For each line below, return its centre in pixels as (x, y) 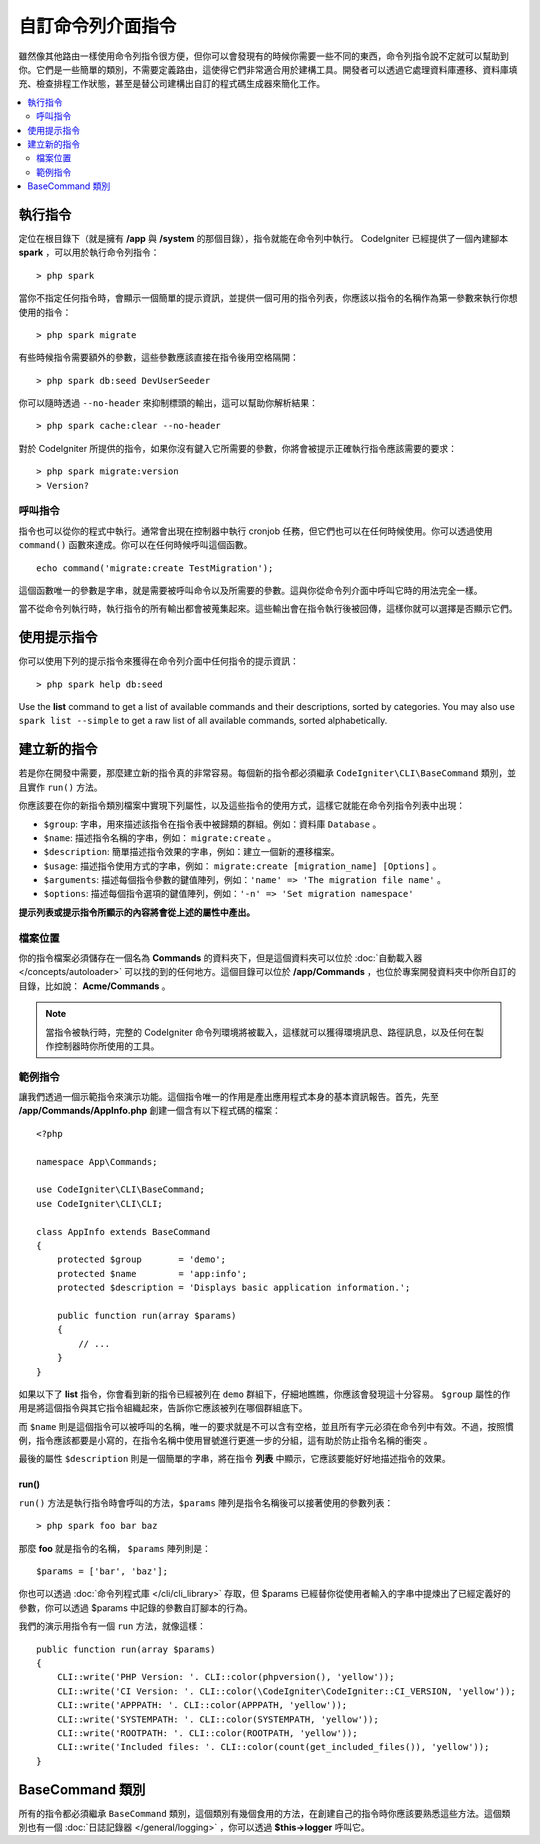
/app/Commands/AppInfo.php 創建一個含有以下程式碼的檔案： (150, 1111)
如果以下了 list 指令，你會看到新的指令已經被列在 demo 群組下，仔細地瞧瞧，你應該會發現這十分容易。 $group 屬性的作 (264, 1394)
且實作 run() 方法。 (61, 787)
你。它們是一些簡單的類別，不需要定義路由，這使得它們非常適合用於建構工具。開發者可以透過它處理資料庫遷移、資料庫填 (268, 69)
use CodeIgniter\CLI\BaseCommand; (120, 1189)
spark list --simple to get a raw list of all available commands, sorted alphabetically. (203, 721)
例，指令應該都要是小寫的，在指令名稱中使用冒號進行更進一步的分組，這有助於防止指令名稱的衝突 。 (225, 1441)
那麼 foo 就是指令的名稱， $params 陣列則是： (115, 1548)
